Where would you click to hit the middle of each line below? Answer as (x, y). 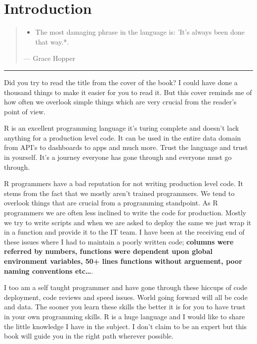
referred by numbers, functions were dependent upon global (108, 251)
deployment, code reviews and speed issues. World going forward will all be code (126, 297)
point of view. (25, 111)
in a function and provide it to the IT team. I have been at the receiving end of (124, 232)
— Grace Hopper (49, 58)
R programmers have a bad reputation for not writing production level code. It (124, 183)
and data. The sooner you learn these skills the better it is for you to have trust (125, 307)
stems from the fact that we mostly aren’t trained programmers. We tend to (119, 193)
